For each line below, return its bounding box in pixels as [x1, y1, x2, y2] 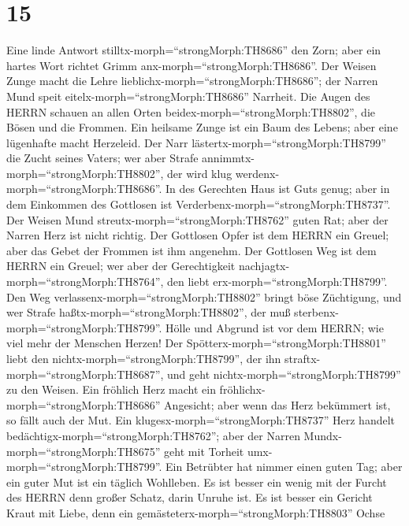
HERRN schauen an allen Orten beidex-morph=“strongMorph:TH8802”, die [6, 103, 375, 120]
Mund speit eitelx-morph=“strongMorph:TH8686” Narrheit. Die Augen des [6, 87, 370, 104]
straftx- [284, 350, 321, 366]
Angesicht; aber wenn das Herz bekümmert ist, [164, 396, 391, 413]
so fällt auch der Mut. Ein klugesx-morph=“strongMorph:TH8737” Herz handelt [6, 412, 396, 428]
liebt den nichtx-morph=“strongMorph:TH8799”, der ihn [6, 350, 281, 366]
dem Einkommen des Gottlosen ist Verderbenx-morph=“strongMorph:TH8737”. [6, 196, 391, 213]
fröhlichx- [219, 381, 266, 398]
